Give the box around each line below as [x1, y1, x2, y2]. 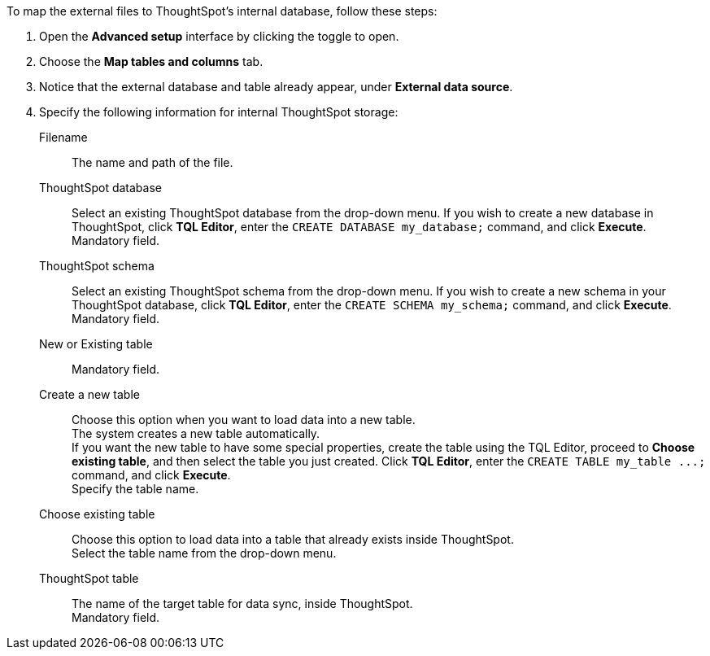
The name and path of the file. [72, 155, 233, 169]
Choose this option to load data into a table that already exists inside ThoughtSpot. [72, 532, 514, 546]
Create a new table [39, 387, 140, 401]
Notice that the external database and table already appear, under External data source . [39, 80, 513, 94]
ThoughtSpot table [39, 571, 139, 585]
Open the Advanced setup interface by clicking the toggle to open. [39, 29, 399, 43]
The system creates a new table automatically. [72, 426, 320, 440]
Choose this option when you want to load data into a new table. [72, 413, 416, 426]
